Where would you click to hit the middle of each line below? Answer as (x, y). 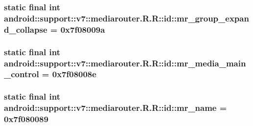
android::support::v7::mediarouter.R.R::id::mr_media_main (125, 63)
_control (22, 74)
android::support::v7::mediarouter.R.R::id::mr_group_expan (126, 18)
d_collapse (26, 29)
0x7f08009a (83, 29)
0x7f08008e (74, 74)
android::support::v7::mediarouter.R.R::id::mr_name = (115, 108)
